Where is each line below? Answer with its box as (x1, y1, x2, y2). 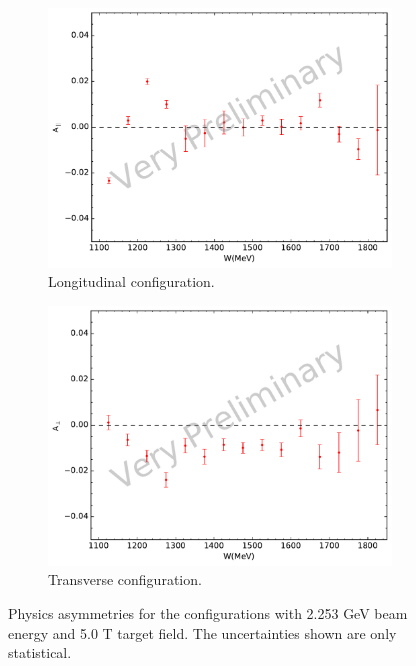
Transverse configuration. (48, 569, 202, 590)
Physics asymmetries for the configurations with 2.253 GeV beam (8, 603, 408, 624)
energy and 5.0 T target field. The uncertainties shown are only (8, 622, 397, 643)
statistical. (8, 642, 72, 663)
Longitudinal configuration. (48, 271, 215, 292)
